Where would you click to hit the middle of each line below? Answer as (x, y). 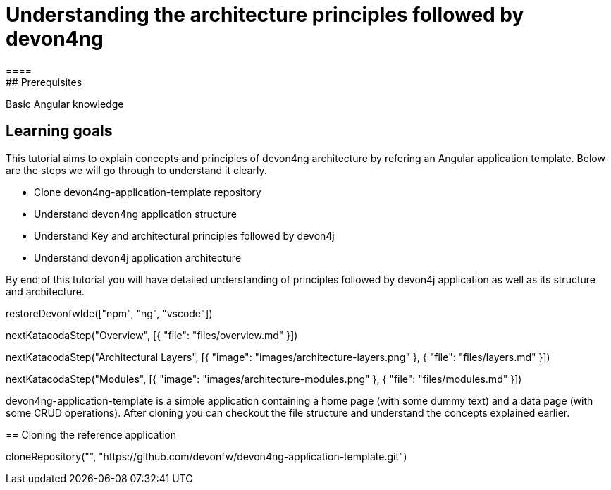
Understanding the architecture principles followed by (265, 15)
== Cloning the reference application (91, 434)
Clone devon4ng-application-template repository (148, 192)
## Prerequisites (44, 82)
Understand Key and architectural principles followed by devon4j (184, 235)
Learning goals (59, 131)
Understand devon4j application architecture (138, 257)
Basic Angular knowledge (65, 104)
